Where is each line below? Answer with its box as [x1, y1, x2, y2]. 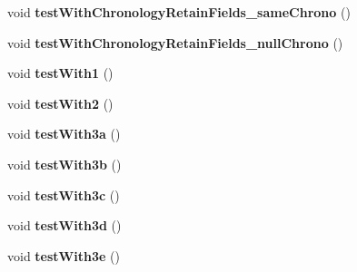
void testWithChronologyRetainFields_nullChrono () [7, 33, 343, 52]
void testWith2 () [7, 93, 114, 112]
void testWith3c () [7, 185, 120, 204]
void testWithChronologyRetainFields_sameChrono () [7, 3, 351, 21]
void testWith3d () [7, 216, 122, 235]
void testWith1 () [7, 63, 114, 83]
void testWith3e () [7, 246, 120, 265]
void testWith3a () [7, 124, 121, 143]
